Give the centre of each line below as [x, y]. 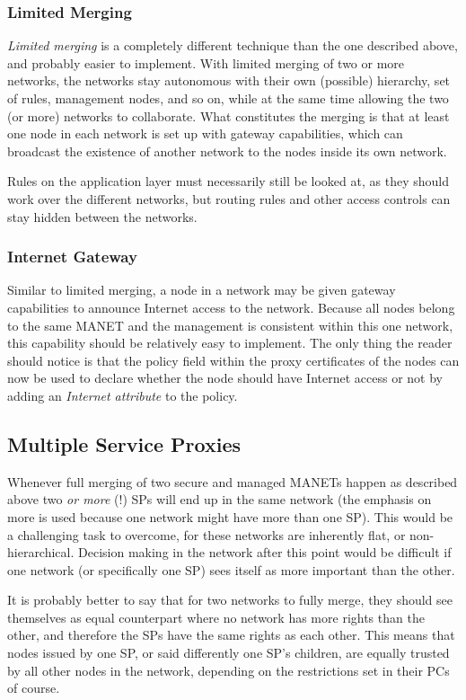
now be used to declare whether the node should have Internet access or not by [225, 378]
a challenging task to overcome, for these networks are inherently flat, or [207, 534]
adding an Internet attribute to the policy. [123, 395]
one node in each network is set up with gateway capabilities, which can [205, 133]
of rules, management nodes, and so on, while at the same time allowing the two [228, 98]
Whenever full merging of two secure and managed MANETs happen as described [233, 481]
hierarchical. [41, 552]
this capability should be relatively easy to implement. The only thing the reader [230, 343]
